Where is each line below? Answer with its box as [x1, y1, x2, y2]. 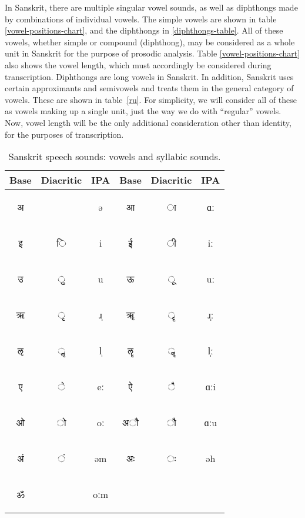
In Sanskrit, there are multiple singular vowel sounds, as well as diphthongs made [5, 1, 298, 13]
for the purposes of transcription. [5, 128, 124, 140]
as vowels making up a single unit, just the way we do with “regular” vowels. [5, 105, 281, 117]
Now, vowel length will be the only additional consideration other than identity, [5, 116, 291, 128]
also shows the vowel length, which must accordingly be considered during [5, 58, 272, 71]
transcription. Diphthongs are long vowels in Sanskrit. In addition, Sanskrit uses [5, 70, 294, 82]
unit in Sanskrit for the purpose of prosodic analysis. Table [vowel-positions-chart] [5, 47, 300, 59]
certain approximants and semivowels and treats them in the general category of [5, 82, 294, 94]
